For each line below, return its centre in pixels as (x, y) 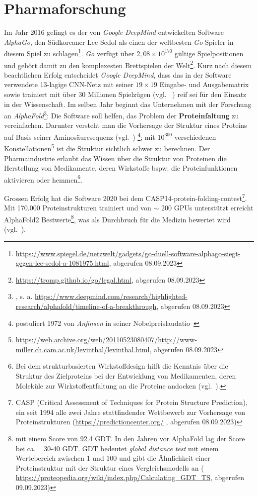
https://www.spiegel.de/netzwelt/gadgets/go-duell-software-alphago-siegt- (128, 253)
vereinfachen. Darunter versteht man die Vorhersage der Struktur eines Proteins (126, 125)
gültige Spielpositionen (209, 53)
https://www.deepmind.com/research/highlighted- (111, 296)
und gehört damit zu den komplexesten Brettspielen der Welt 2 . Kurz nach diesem (128, 64)
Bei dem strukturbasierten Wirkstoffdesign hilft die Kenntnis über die (122, 366)
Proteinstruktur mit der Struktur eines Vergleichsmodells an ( (110, 467)
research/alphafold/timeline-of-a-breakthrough (86, 306)
